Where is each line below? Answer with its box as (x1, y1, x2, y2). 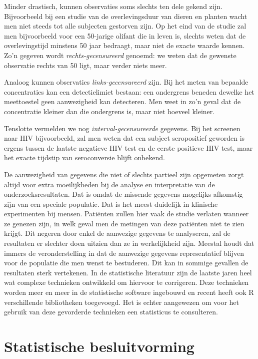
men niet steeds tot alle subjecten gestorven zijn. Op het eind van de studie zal (4, 21, 246, 31)
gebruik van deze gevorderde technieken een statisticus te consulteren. (4, 306, 218, 317)
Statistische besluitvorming (4, 336, 194, 356)
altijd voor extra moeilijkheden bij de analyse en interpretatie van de (4, 179, 215, 189)
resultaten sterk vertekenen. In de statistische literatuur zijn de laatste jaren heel (4, 267, 252, 277)
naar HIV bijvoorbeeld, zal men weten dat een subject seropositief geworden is (4, 133, 245, 143)
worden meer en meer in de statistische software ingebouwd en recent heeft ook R (4, 287, 254, 297)
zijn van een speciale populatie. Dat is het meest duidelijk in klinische (4, 198, 218, 209)
